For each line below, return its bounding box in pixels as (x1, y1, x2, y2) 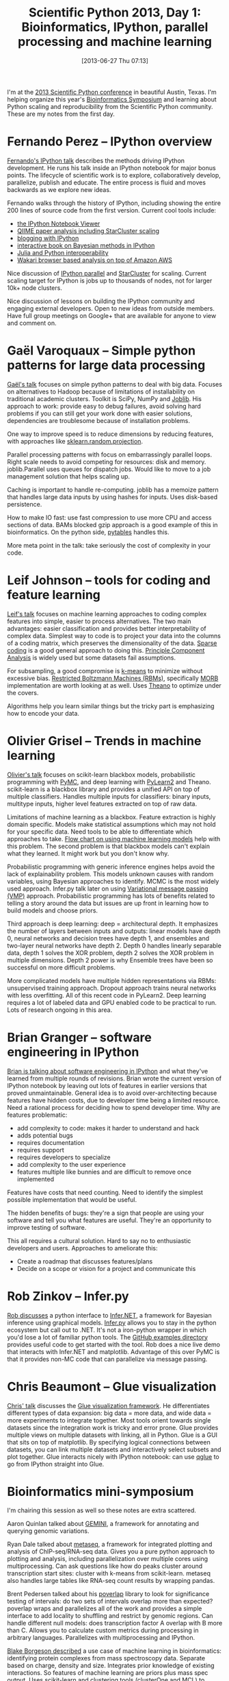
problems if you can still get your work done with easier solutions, (7, 409, 193, 418)
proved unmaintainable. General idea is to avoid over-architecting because (7, 1089, 217, 1097)
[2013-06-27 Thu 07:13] (81, 56, 149, 64)
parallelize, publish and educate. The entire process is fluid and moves (7, 178, 206, 186)
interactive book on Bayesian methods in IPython (16, 241, 155, 250)
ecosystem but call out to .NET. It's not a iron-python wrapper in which (7, 1325, 207, 1334)
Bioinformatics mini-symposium (7, 1484, 194, 1499)
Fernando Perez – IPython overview (7, 134, 213, 149)
